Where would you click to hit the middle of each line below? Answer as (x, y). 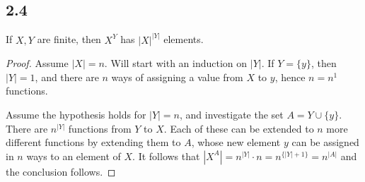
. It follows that (166, 156)
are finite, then (69, 39)
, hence (290, 77)
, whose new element (236, 142)
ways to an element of (74, 156)
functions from (100, 128)
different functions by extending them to (93, 142)
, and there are (67, 77)
